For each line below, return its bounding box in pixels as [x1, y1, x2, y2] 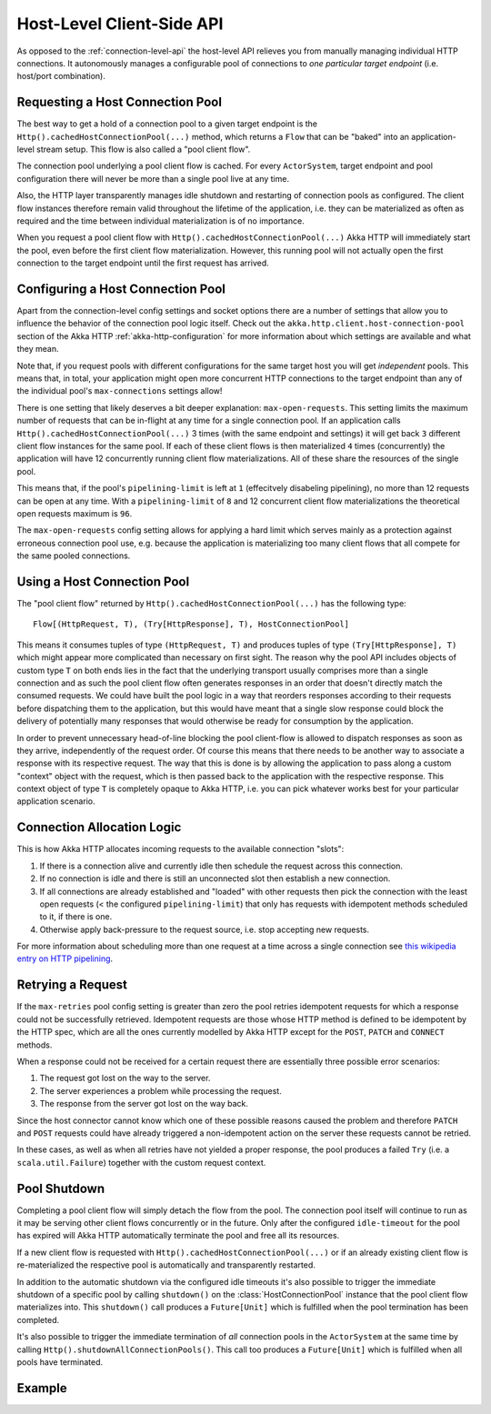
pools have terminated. [16, 1356, 104, 1368]
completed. [16, 1314, 59, 1325]
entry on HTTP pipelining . [16, 953, 114, 964]
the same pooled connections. [16, 550, 131, 561]
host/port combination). [16, 71, 106, 82]
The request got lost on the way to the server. [39, 1073, 211, 1084]
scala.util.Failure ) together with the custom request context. [16, 1157, 266, 1168]
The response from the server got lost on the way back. [39, 1098, 249, 1109]
